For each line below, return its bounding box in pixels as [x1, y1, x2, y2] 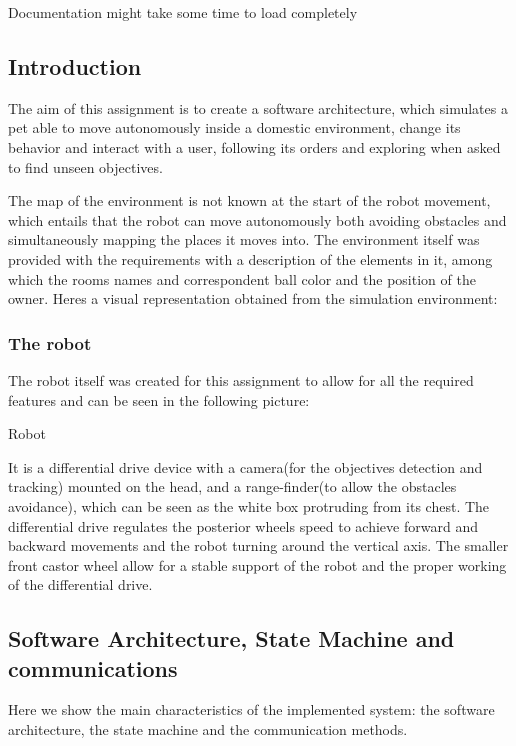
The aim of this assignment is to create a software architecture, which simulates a [8, 97, 508, 118]
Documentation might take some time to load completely [8, 2, 358, 22]
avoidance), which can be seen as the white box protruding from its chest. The [8, 495, 490, 516]
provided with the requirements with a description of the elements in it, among [8, 248, 493, 269]
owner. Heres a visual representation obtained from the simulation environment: [8, 288, 498, 309]
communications [8, 652, 178, 683]
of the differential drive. [8, 574, 153, 595]
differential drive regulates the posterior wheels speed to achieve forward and [8, 515, 478, 536]
